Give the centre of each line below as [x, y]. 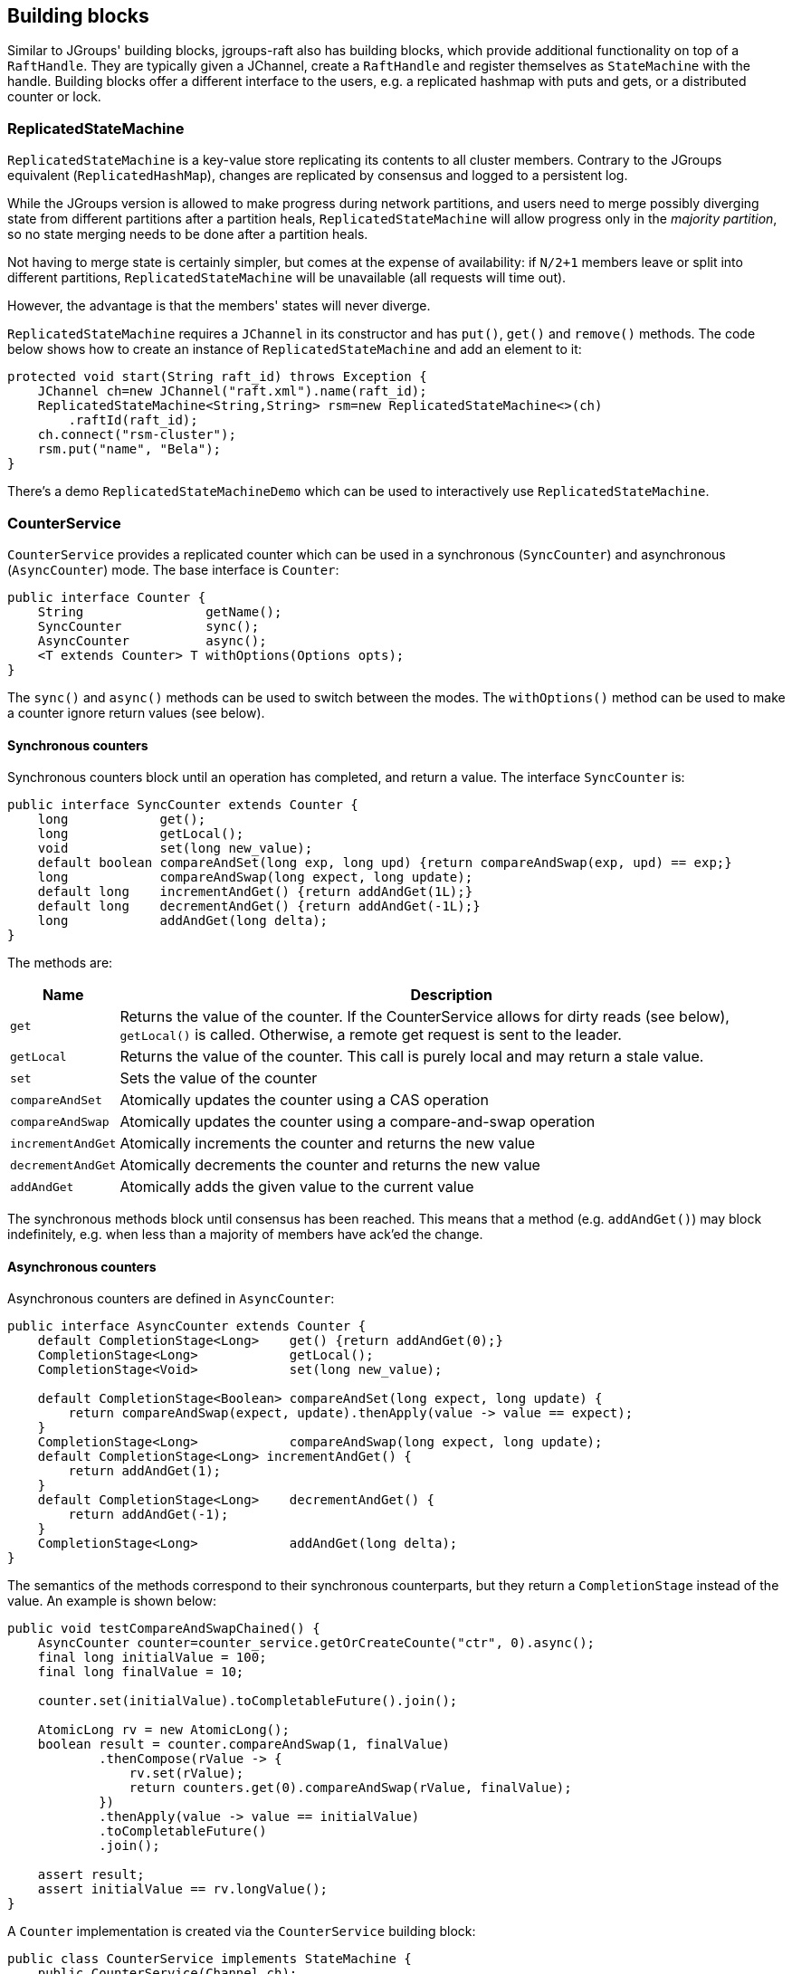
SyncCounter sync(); [148, 626]
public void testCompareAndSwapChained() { [164, 1629]
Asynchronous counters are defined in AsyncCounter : [171, 1299]
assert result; [91, 1875]
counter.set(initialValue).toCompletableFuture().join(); [248, 1701]
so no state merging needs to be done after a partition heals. [188, 234]
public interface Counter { [107, 597]
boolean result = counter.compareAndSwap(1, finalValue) [243, 1745]
